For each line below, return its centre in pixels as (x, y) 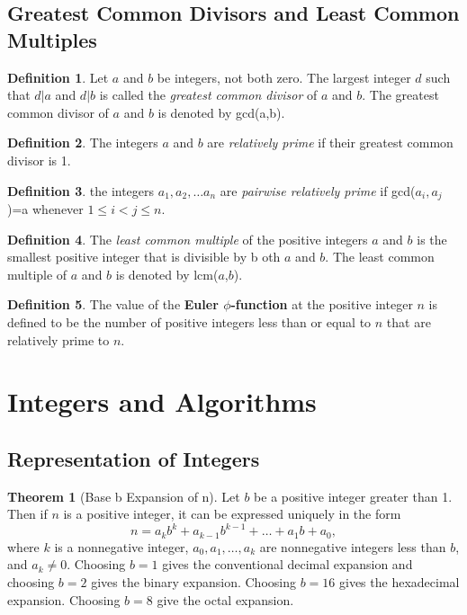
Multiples (52, 39)
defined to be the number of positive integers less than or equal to (189, 321)
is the (432, 239)
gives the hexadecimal (399, 582)
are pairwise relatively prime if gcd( (318, 190)
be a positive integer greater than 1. (353, 496)
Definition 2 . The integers (83, 143)
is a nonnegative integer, (121, 546)
